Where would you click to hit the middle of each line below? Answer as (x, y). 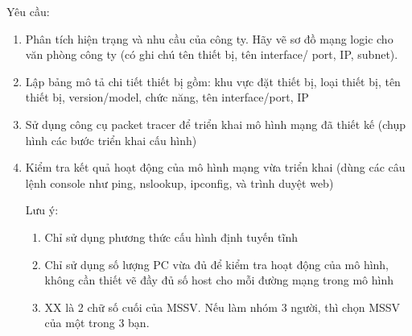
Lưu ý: (42, 210)
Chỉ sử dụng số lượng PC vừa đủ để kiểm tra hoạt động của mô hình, (217, 264)
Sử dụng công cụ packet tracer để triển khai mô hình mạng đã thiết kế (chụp (216, 124)
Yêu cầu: (28, 11)
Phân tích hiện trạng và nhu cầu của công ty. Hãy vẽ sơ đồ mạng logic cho (209, 38)
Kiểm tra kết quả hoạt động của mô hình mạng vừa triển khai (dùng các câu (215, 167)
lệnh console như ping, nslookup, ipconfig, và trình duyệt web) (179, 183)
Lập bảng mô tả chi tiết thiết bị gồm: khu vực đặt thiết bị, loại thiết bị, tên (213, 81)
